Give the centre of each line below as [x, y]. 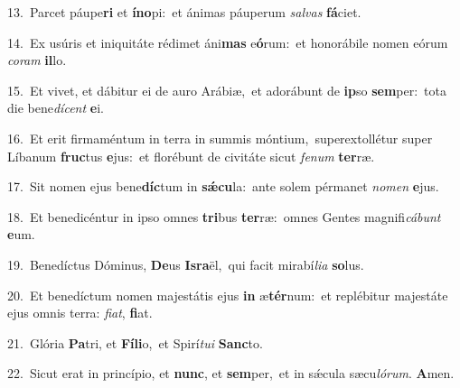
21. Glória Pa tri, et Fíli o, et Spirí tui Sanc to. [135, 342]
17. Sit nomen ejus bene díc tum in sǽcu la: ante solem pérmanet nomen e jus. [223, 186]
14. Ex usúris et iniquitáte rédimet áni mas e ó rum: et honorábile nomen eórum [228, 42]
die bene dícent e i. [56, 108]
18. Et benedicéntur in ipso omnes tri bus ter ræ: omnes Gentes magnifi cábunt [224, 216]
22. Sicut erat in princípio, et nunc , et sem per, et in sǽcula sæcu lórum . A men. [231, 373]
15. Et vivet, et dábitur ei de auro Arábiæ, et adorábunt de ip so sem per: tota [227, 90]
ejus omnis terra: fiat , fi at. [80, 313]
